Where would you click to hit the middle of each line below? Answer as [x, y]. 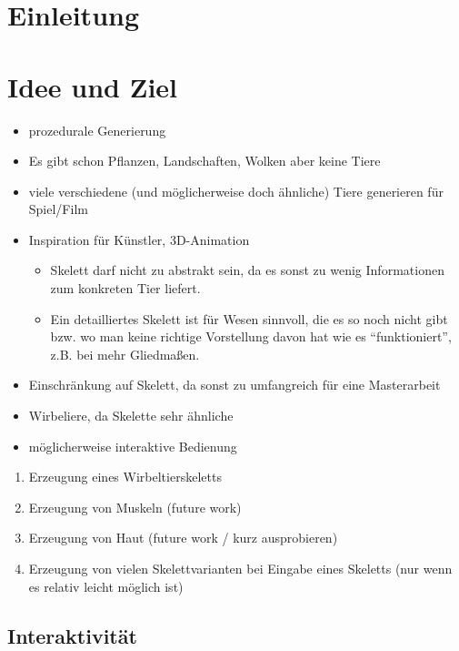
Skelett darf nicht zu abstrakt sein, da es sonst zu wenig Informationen [247, 270]
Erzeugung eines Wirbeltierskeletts [125, 477]
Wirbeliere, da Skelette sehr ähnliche [131, 416]
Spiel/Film [58, 209]
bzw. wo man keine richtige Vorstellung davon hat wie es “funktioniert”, [251, 336]
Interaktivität [72, 635]
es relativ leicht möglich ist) [106, 586]
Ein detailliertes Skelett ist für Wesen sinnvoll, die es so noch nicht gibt [249, 318]
